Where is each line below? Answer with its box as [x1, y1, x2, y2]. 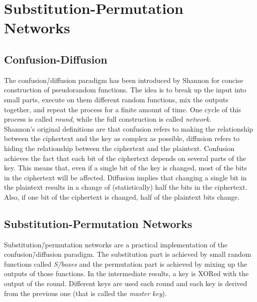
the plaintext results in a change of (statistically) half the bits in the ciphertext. [4, 182, 248, 192]
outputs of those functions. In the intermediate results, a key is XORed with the [4, 268, 249, 279]
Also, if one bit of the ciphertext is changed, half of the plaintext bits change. [4, 191, 240, 202]
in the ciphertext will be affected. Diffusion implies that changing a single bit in [4, 172, 247, 182]
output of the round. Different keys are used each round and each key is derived [4, 278, 248, 289]
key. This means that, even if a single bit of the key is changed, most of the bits [4, 162, 247, 173]
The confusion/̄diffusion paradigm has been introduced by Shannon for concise [4, 75, 244, 85]
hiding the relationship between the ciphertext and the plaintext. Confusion [4, 143, 235, 153]
